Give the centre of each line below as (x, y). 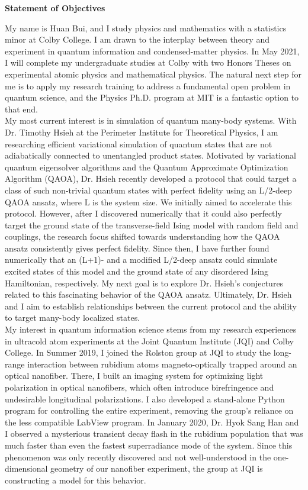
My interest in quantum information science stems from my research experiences (151, 329)
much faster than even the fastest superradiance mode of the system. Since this (149, 445)
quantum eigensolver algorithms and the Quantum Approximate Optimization (147, 167)
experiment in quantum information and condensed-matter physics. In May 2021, (152, 51)
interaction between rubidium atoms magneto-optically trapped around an (162, 364)
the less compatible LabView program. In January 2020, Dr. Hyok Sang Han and (152, 422)
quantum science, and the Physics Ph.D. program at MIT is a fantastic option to (152, 97)
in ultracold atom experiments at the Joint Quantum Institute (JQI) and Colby (149, 341)
